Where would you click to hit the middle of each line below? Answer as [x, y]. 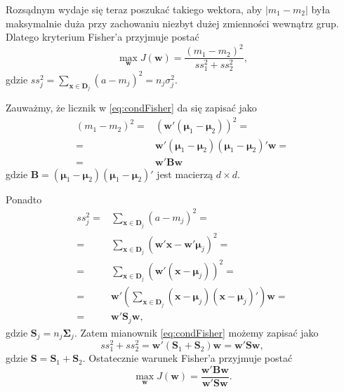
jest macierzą [185, 174]
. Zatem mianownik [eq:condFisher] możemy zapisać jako [196, 332]
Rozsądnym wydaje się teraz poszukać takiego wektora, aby [134, 9]
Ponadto [24, 199]
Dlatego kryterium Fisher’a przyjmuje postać [102, 37]
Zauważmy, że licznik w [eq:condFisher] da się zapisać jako [131, 108]
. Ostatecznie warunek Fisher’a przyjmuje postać [187, 358]
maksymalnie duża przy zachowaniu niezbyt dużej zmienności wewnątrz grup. [172, 23]
